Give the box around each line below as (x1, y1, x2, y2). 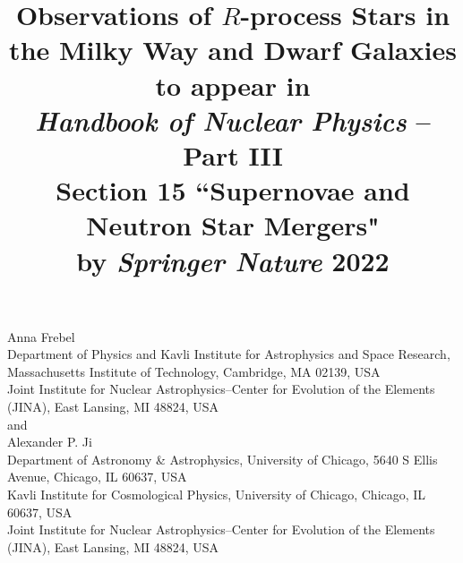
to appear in (155, 66, 311, 103)
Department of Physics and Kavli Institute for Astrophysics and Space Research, (7, 345, 450, 363)
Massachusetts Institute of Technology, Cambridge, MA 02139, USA (7, 362, 381, 380)
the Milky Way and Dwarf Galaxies (9, 31, 457, 68)
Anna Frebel (7, 327, 75, 345)
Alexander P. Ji (7, 432, 92, 451)
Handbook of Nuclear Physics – (35, 101, 431, 139)
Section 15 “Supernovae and (56, 172, 410, 209)
